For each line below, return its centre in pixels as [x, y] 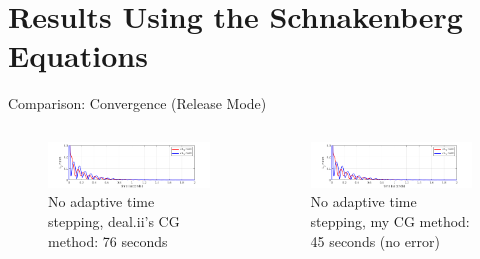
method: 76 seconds [108, 240]
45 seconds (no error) [375, 240]
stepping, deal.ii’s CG [114, 221]
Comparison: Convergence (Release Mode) [137, 103]
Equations [78, 55]
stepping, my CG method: [390, 221]
